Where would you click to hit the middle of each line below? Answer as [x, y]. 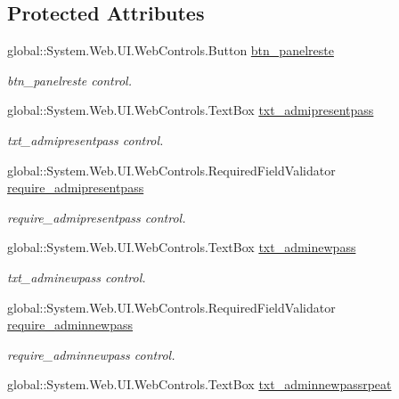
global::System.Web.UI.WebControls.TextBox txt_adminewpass [182, 247]
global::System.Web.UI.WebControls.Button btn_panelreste [171, 50]
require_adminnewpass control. [91, 354]
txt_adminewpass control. [77, 277]
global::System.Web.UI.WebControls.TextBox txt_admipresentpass [191, 110]
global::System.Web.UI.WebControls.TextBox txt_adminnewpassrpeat [199, 384]
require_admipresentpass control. [97, 217]
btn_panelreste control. [69, 80]
